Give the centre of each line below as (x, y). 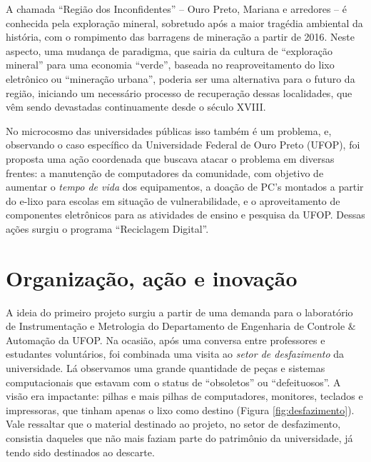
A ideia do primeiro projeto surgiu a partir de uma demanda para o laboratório (179, 312)
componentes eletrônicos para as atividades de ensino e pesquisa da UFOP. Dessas (185, 215)
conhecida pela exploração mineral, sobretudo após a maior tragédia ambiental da (184, 22)
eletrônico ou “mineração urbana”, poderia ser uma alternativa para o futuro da (181, 78)
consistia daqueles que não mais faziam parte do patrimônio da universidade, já (179, 437)
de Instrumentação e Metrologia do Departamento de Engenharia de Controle (176, 326)
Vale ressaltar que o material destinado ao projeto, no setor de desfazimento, (173, 424)
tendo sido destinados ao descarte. (80, 452)
